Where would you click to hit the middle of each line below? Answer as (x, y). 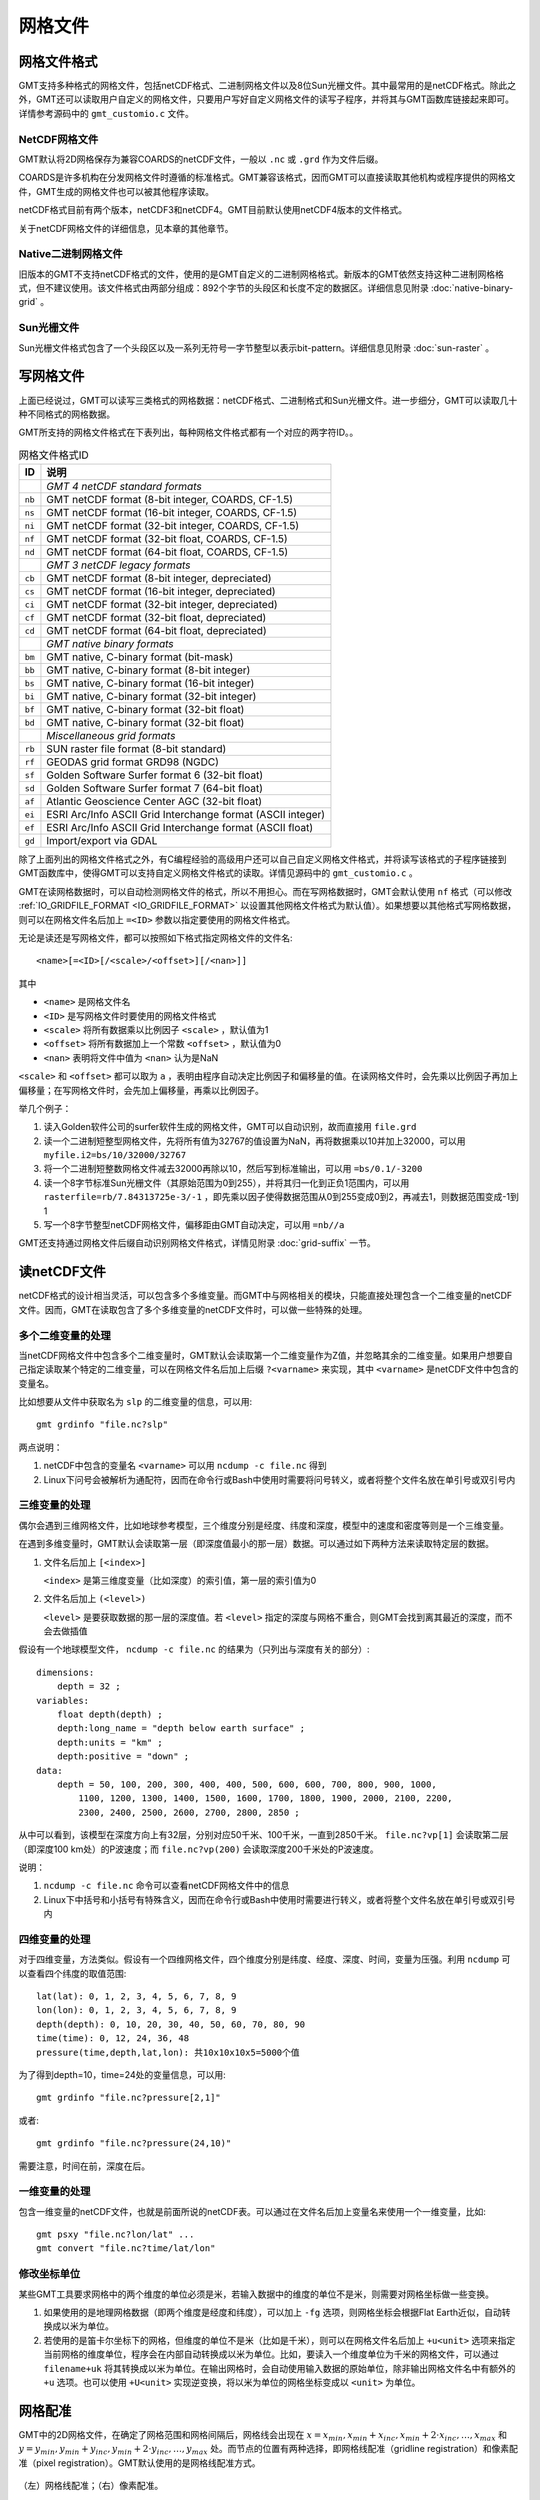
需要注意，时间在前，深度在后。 (84, 2166)
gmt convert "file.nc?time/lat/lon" (126, 2248)
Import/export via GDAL (102, 841)
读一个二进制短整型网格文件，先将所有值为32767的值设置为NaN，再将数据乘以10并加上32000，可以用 (254, 1141)
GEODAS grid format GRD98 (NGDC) (133, 762)
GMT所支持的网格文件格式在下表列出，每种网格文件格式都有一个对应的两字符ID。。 (188, 432)
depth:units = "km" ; (110, 1742)
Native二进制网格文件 (71, 254)
